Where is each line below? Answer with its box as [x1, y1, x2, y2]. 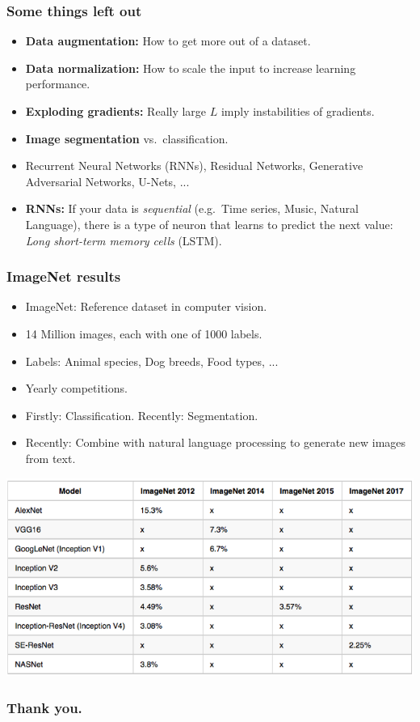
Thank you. [6, 698, 82, 717]
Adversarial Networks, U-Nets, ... [25, 172, 190, 189]
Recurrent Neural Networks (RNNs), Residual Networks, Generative [25, 157, 363, 174]
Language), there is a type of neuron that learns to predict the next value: [25, 215, 393, 232]
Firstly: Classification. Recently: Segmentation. [25, 406, 258, 423]
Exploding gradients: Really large [25, 103, 207, 119]
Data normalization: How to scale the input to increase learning [25, 59, 356, 76]
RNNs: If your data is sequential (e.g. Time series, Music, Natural [25, 200, 359, 217]
